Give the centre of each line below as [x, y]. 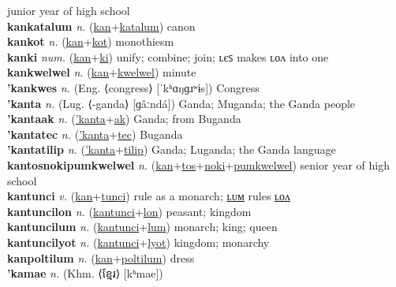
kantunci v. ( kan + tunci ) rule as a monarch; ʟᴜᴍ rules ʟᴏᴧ [149, 196]
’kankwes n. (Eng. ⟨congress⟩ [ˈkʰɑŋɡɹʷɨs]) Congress [133, 87]
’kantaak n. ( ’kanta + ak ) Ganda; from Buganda [124, 119]
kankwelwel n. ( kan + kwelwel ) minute [102, 72]
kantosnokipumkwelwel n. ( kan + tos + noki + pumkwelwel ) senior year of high [198, 164]
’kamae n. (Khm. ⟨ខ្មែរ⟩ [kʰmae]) [85, 273]
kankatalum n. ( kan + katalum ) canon [101, 26]
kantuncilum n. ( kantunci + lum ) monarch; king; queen [142, 227]
